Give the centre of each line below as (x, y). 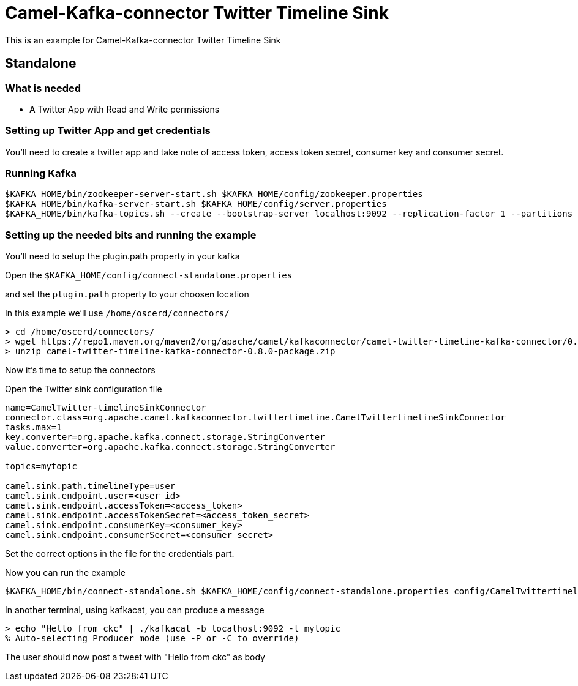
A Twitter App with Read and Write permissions (125, 109)
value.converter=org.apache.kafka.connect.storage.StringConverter (170, 447)
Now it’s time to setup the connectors (80, 370)
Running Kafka (41, 173)
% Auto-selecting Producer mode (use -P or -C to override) (152, 639)
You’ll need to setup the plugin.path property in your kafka (122, 256)
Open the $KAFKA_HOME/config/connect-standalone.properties (149, 275)
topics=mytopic (41, 467)
